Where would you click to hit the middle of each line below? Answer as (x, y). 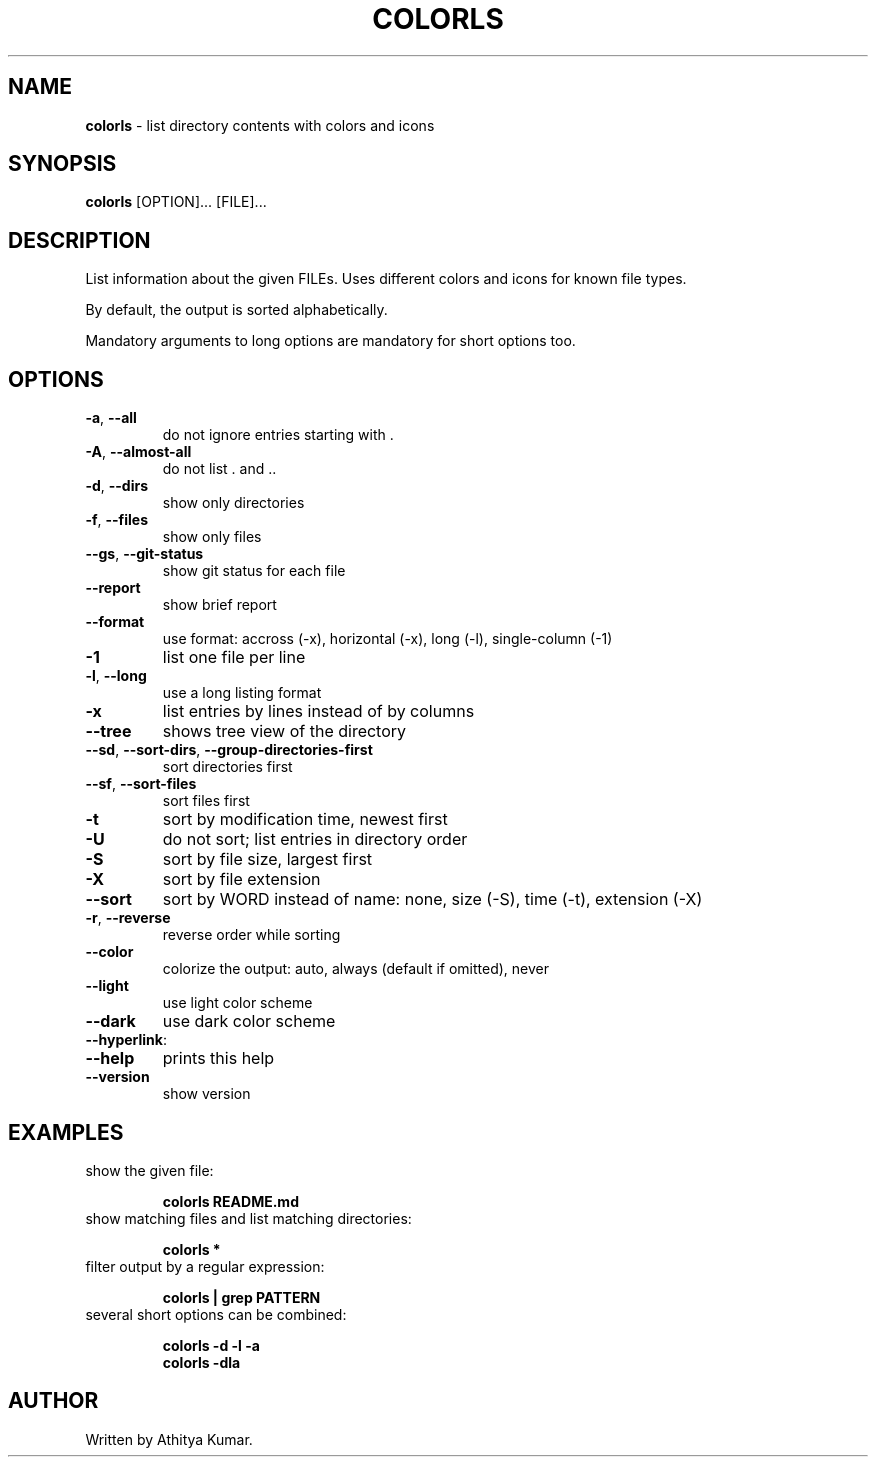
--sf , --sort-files (141, 784)
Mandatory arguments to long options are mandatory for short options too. (330, 341)
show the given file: (149, 1170)
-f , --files (117, 520)
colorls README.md (230, 1201)
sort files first (206, 801)
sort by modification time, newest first (305, 819)
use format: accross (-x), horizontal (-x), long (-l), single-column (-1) (387, 639)
